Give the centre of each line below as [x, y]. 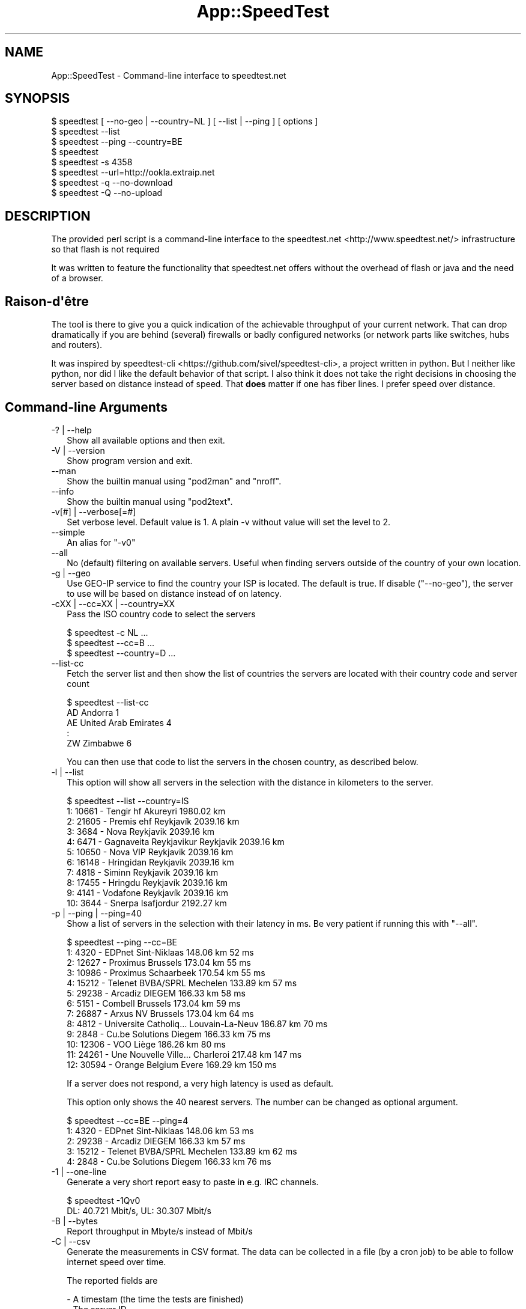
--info [63, 491]
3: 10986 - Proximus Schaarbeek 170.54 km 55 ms [166, 972]
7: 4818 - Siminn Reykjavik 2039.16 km [143, 872]
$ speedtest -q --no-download [112, 183]
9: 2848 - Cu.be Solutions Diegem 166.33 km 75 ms [169, 1034]
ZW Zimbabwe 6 [99, 743]
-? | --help [71, 430]
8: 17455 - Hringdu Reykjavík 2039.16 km [147, 882]
